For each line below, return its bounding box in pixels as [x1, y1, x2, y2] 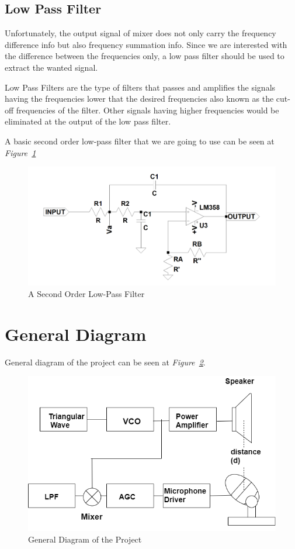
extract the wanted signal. [5, 61, 98, 73]
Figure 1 [5, 146, 36, 158]
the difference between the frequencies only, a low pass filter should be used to [5, 50, 284, 62]
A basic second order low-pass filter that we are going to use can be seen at [5, 134, 275, 147]
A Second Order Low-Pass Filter [28, 287, 145, 299]
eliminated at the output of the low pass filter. [5, 115, 171, 127]
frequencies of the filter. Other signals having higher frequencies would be [16, 103, 279, 116]
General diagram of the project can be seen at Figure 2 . [5, 355, 206, 368]
